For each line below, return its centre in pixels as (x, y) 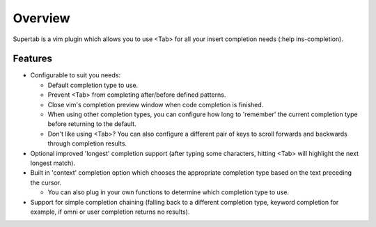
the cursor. (46, 182)
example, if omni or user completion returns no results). (110, 212)
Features (32, 59)
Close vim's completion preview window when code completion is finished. (156, 104)
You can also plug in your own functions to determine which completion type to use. (168, 192)
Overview (41, 18)
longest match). (53, 163)
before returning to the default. (92, 124)
